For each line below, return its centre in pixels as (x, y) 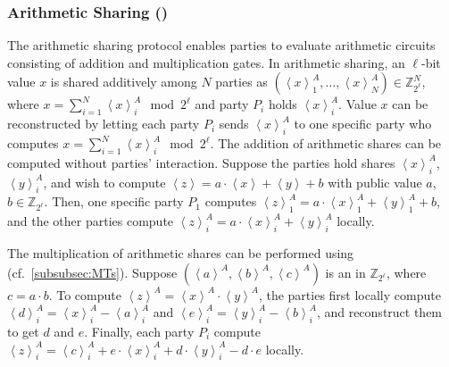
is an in (345, 272)
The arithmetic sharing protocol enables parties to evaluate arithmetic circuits (221, 45)
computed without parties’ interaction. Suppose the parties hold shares (201, 162)
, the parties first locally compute (349, 294)
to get (23, 331)
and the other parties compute (91, 221)
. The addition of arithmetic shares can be (326, 143)
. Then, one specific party (114, 201)
